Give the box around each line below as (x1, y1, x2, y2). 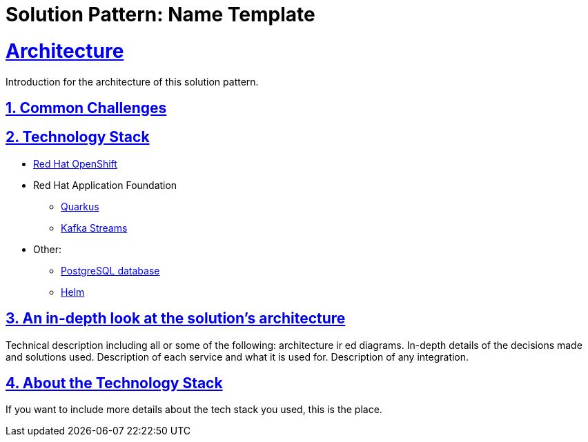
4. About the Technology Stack (6, 374, 223, 392)
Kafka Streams (61, 221, 128, 234)
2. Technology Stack (6, 128, 150, 146)
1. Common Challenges (6, 99, 167, 117)
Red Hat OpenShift (33, 157, 117, 170)
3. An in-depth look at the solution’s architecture (6, 310, 346, 328)
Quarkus (61, 200, 99, 212)
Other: (33, 243, 62, 255)
